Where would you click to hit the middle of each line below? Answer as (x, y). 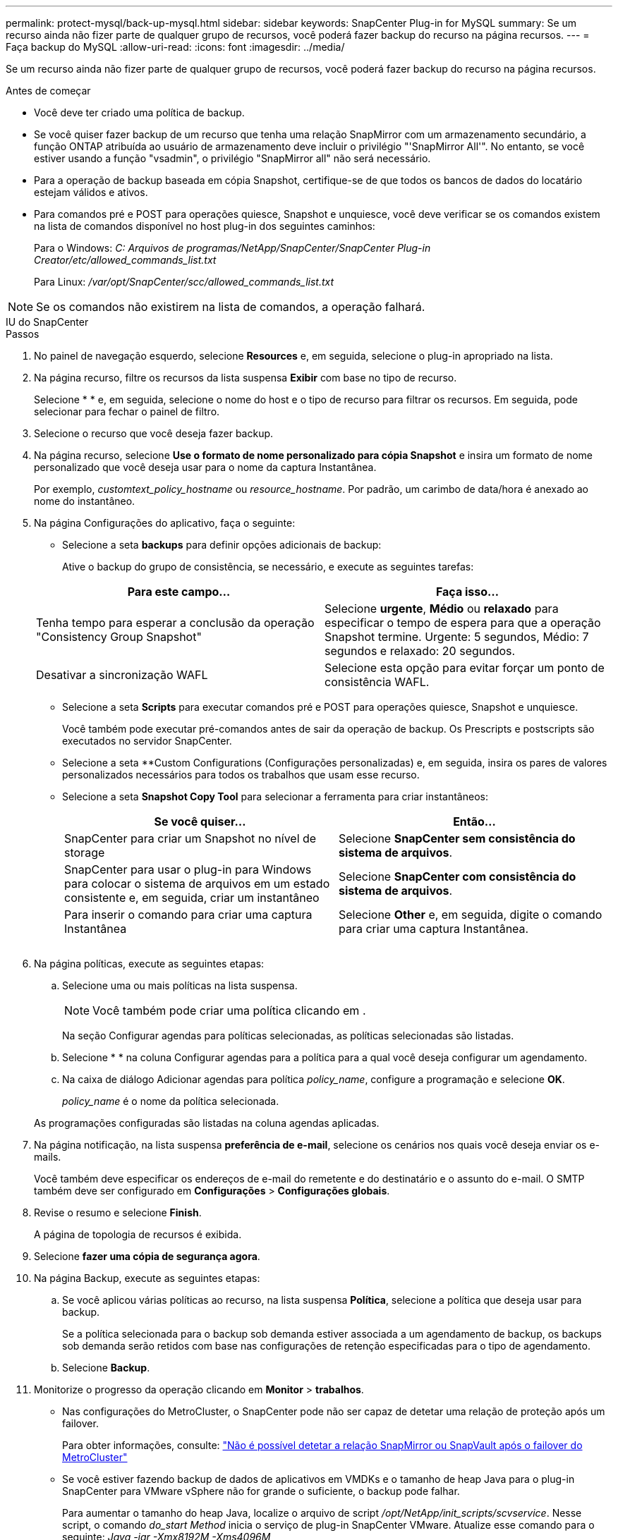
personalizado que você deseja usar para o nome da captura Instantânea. (205, 467)
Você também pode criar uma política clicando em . (229, 1010)
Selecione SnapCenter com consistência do (458, 876)
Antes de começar (48, 91)
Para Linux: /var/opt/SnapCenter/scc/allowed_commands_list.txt (184, 282)
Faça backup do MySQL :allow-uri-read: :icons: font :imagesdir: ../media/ (175, 47)
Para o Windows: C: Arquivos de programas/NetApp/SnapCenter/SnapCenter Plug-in (232, 248)
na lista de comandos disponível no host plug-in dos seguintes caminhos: (205, 226)
